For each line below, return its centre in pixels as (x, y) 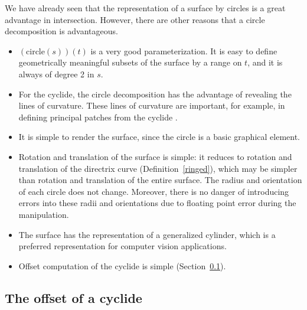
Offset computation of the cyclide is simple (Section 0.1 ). (122, 265)
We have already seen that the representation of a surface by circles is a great (145, 8)
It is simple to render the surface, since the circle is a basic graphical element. (159, 137)
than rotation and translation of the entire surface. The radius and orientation (160, 180)
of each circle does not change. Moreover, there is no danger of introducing (154, 191)
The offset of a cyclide (74, 297)
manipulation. (44, 214)
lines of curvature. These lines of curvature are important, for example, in (152, 105)
